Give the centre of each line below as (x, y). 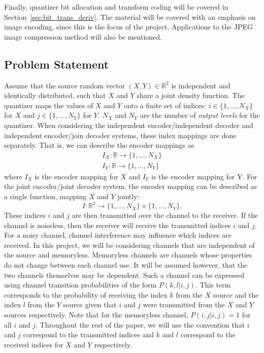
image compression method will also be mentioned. (83, 36)
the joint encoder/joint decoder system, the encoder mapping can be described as (131, 186)
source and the (236, 294)
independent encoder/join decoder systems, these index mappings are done (120, 135)
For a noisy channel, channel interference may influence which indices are (118, 235)
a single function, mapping (45, 196)
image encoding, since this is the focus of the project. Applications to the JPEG (128, 27)
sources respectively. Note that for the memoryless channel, (96, 315)
